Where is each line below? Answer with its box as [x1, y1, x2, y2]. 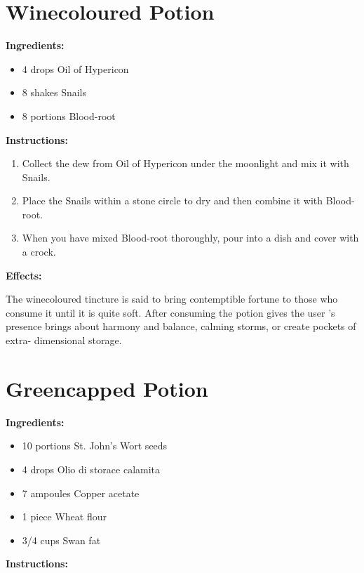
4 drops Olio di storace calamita [22, 461, 161, 476]
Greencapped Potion [6, 374, 208, 402]
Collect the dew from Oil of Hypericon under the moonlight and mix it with [22, 156, 349, 171]
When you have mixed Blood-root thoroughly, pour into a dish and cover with [22, 230, 359, 245]
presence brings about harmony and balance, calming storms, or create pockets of [6, 319, 356, 334]
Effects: [6, 268, 42, 282]
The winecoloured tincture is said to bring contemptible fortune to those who [6, 291, 338, 306]
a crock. [22, 244, 56, 259]
